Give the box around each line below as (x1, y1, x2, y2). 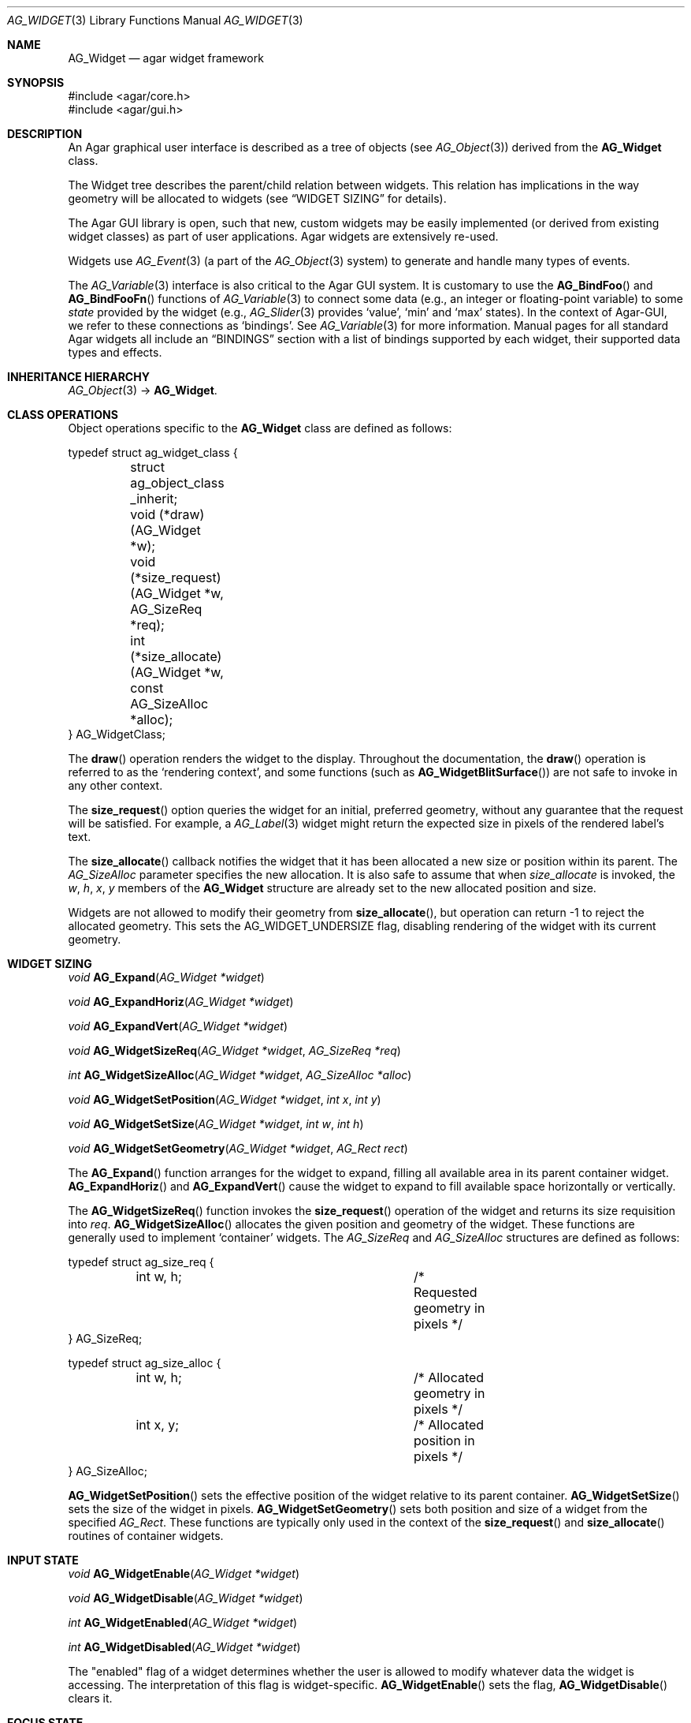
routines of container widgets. (68, 1529, 224, 1542)
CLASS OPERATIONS (7, 408, 118, 421)
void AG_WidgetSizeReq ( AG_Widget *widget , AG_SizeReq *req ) (68, 1044, 401, 1057)
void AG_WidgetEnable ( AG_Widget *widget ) (68, 1567, 300, 1580)
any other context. (68, 779, 163, 792)
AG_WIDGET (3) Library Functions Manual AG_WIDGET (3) (7, 13, 303, 27)
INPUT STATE (7, 1553, 79, 1567)
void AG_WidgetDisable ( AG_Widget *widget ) (68, 1591, 303, 1605)
